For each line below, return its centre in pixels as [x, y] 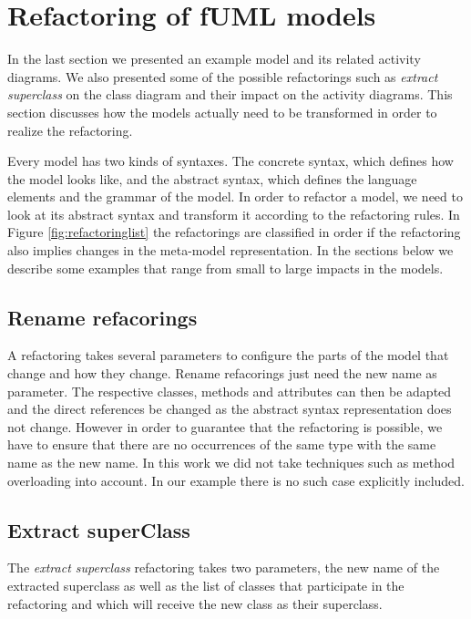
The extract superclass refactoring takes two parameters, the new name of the [224, 567]
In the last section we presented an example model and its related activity [214, 59]
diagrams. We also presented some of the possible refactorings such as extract [223, 76]
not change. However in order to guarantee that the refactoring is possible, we [225, 426]
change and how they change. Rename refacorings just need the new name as [222, 373]
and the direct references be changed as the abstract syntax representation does [230, 409]
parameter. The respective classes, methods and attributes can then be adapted [230, 391]
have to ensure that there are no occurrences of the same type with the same [222, 444]
